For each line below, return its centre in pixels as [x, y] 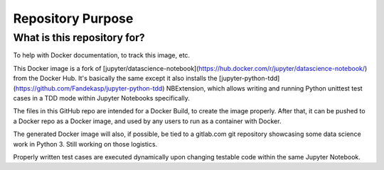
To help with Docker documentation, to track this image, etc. [102, 55]
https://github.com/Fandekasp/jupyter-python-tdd [89, 88]
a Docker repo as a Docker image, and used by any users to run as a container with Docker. [147, 121]
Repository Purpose [73, 18]
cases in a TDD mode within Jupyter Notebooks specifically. [101, 98]
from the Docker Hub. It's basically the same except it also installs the [115, 79]
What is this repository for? [79, 38]
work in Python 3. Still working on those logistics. [85, 144]
